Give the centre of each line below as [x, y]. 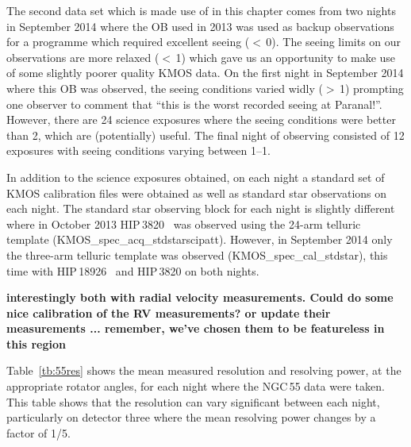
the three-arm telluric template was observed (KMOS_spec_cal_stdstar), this [197, 254]
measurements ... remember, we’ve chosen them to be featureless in [196, 328]
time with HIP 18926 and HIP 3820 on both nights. [133, 270]
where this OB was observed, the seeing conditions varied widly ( [165, 88]
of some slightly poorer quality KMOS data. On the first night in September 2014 [205, 73]
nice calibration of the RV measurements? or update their [169, 312]
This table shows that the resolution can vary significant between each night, [193, 401]
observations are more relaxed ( [83, 57]
